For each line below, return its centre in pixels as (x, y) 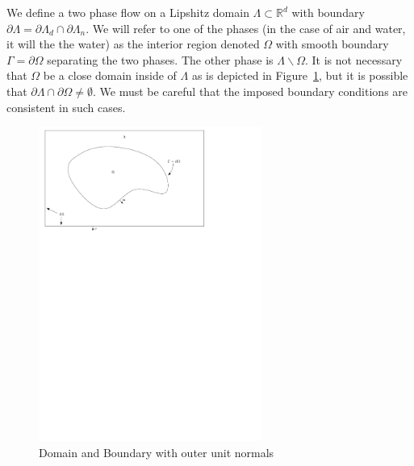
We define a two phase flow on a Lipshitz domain (128, 12)
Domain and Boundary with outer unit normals (157, 452)
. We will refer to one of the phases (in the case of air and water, (246, 28)
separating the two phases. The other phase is (160, 59)
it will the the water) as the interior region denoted (133, 44)
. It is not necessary (354, 59)
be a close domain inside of (110, 75)
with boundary (328, 12)
